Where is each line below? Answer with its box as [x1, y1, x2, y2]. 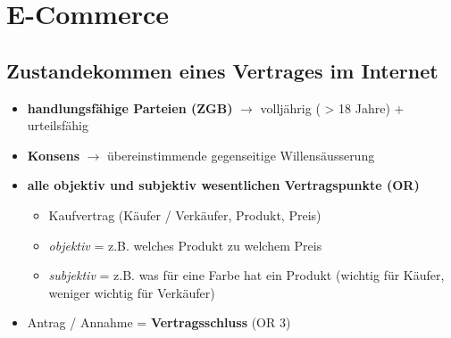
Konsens [27, 145, 79, 164]
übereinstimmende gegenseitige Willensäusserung [107, 145, 375, 164]
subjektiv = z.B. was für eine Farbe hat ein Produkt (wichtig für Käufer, [48, 266, 445, 284]
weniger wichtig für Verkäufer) [48, 283, 215, 301]
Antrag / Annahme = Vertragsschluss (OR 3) [27, 313, 291, 332]
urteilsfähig [27, 116, 88, 135]
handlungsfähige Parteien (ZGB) [27, 98, 233, 117]
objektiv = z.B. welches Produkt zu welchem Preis [48, 235, 322, 254]
